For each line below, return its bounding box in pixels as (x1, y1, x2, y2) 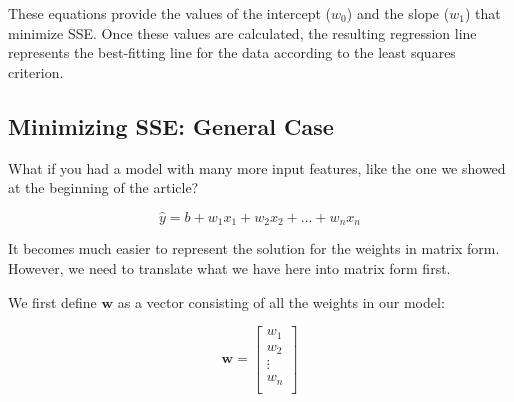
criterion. (8, 61, 64, 82)
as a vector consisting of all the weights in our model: (117, 291, 445, 312)
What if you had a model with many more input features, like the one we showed (8, 157, 506, 178)
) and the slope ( (346, 3, 450, 23)
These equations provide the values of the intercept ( (8, 3, 332, 23)
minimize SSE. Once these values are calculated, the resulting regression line (8, 22, 477, 43)
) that (464, 3, 501, 23)
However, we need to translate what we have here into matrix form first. (8, 258, 451, 279)
